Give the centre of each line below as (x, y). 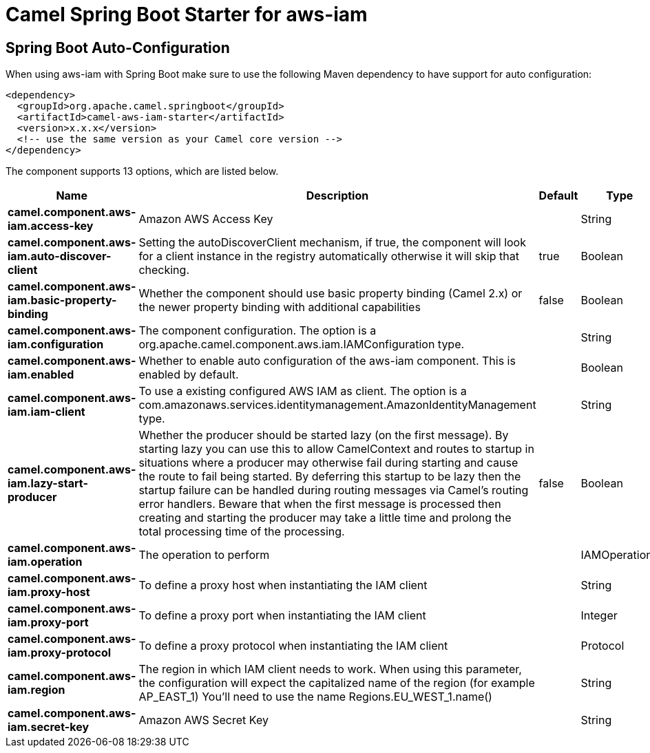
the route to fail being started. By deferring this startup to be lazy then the (330, 477)
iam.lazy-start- (48, 484)
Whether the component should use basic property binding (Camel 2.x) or (331, 294)
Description (337, 196)
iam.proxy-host (49, 592)
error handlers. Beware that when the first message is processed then (320, 504)
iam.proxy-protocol (60, 653)
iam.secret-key (49, 727)
